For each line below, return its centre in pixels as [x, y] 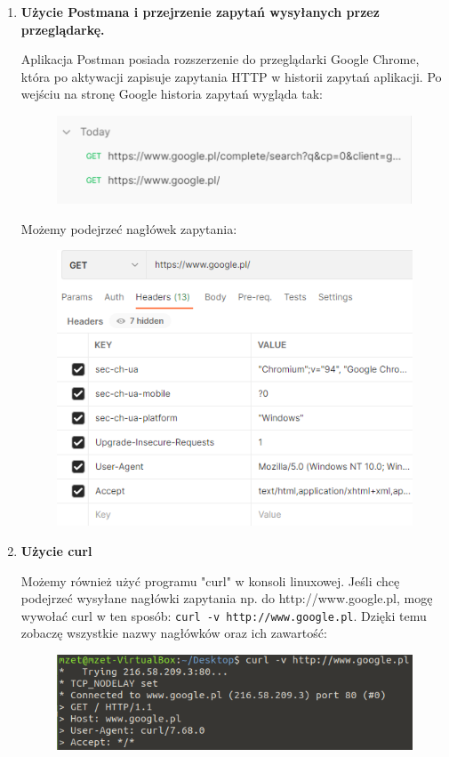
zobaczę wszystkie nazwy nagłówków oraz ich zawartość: [174, 633]
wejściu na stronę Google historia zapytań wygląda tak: [172, 94]
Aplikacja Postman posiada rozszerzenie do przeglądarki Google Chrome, [220, 59]
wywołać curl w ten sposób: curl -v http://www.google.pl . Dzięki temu [224, 615]
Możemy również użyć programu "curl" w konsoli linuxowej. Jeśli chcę [210, 580]
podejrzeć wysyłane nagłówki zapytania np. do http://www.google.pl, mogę [227, 598]
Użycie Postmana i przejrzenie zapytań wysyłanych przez [200, 12]
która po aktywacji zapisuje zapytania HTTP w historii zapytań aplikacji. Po [231, 76]
